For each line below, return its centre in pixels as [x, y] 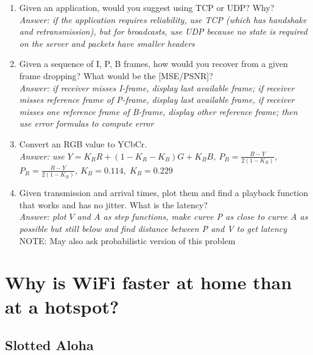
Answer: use [42, 156]
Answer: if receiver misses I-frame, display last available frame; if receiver [157, 87]
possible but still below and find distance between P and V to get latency [153, 228]
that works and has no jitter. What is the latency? [113, 204]
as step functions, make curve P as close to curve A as [206, 216]
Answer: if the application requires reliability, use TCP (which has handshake [163, 19]
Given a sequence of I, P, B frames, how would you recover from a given [153, 64]
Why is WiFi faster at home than [149, 282]
